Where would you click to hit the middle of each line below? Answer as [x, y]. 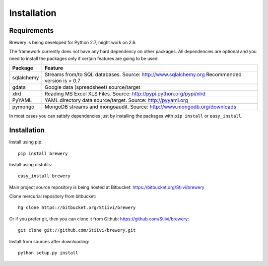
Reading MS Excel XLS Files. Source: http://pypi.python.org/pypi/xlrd [125, 94]
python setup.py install [48, 253]
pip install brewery [43, 153]
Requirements [32, 31]
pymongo [23, 107]
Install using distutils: [31, 164]
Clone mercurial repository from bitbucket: [53, 197]
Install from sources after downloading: [49, 241]
